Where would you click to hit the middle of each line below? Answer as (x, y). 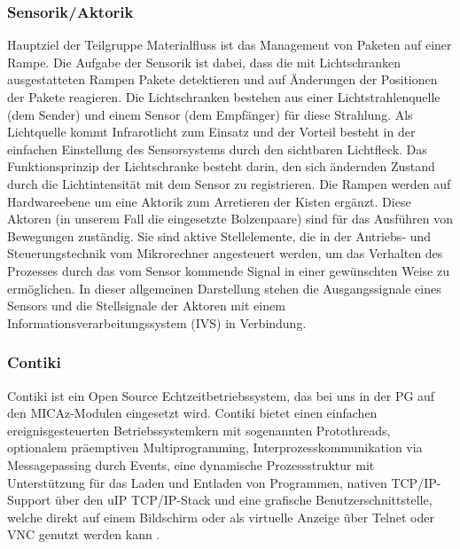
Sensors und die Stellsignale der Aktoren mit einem (146, 306)
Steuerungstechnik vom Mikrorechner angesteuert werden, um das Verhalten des (225, 253)
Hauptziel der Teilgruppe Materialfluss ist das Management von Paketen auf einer (230, 45)
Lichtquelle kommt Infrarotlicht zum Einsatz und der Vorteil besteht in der (211, 132)
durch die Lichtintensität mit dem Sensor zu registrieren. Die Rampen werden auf (229, 183)
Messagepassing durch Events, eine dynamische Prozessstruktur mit (191, 464)
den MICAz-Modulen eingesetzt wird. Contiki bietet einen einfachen (192, 413)
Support (29, 500)
